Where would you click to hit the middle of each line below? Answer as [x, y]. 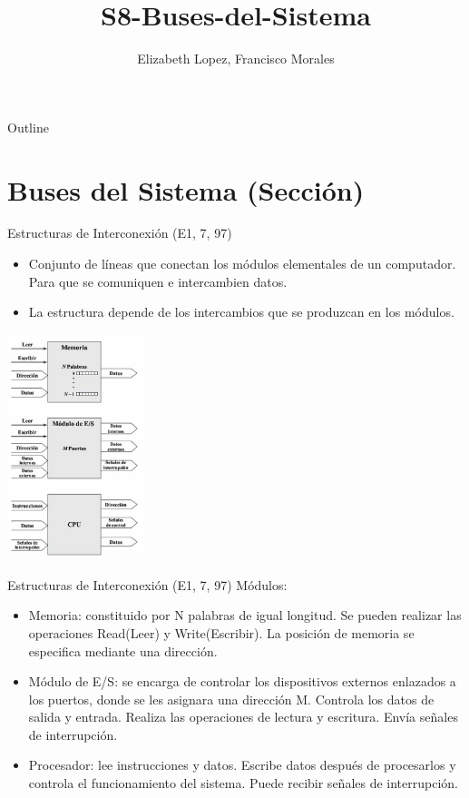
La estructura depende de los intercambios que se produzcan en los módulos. [241, 312]
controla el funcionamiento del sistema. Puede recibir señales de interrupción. [243, 783]
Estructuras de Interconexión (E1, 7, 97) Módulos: [147, 584]
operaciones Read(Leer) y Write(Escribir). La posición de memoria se [221, 632]
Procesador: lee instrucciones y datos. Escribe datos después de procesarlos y [242, 765]
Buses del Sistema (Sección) [186, 189]
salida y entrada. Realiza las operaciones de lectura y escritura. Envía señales [243, 717]
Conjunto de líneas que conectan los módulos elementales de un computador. [242, 264]
